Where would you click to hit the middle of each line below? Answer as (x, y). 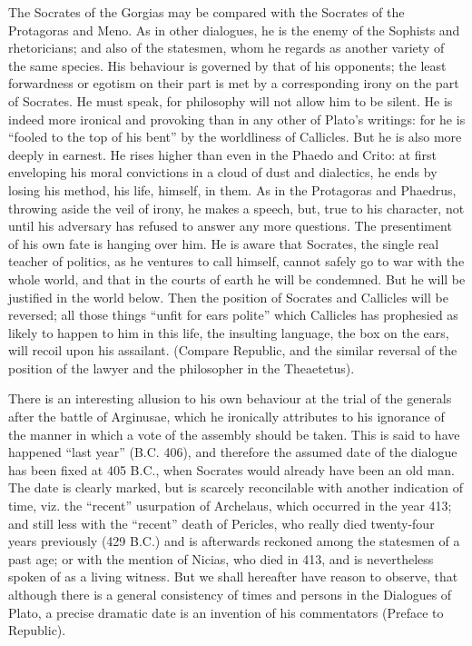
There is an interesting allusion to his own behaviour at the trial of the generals (230, 398)
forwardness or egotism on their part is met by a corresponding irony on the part (234, 83)
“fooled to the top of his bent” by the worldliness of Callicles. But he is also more (235, 137)
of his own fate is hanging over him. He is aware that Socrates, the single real (224, 243)
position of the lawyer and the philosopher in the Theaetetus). (182, 368)
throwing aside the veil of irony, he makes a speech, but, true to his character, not (236, 208)
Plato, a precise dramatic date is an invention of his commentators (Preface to (226, 612)
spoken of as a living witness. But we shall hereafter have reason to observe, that (233, 576)
